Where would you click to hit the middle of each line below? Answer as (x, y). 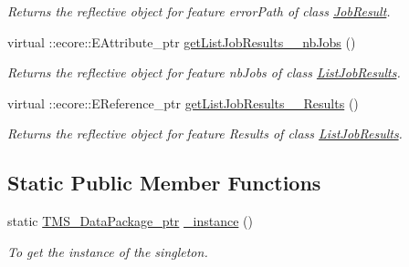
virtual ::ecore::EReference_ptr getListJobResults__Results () (183, 103)
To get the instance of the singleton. (108, 251)
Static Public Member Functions (164, 183)
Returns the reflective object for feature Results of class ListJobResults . (205, 133)
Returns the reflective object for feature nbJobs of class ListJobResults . (204, 72)
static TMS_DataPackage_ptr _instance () (130, 221)
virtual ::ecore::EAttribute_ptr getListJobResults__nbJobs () (182, 41)
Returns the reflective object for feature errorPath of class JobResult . (199, 11)
